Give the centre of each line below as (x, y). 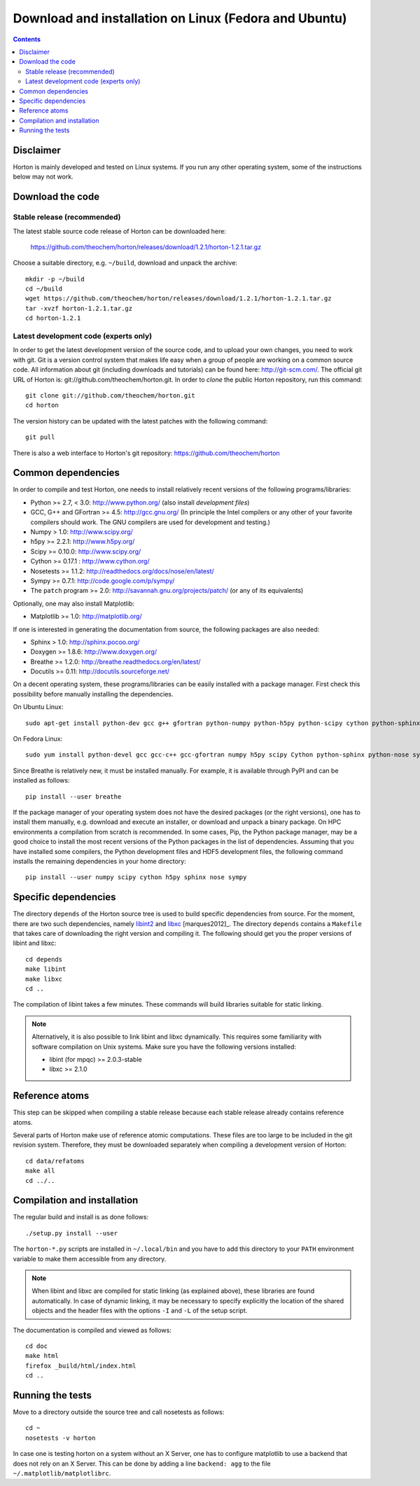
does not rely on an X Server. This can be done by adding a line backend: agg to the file (142, 1464)
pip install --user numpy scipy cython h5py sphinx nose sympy (136, 877)
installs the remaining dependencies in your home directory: (99, 861)
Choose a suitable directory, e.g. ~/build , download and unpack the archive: (125, 263)
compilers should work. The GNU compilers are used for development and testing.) (150, 522)
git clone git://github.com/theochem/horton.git (110, 395)
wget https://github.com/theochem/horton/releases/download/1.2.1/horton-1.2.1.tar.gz (178, 299)
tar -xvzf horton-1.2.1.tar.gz (79, 308)
